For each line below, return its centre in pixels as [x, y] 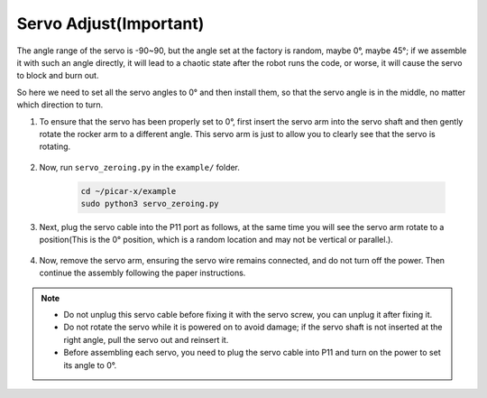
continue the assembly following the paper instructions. [142, 273]
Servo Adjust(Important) [110, 23]
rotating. [55, 147]
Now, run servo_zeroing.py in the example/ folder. [140, 167]
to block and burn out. [58, 76]
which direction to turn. [60, 105]
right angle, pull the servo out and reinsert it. [146, 339]
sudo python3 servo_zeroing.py [150, 204]
